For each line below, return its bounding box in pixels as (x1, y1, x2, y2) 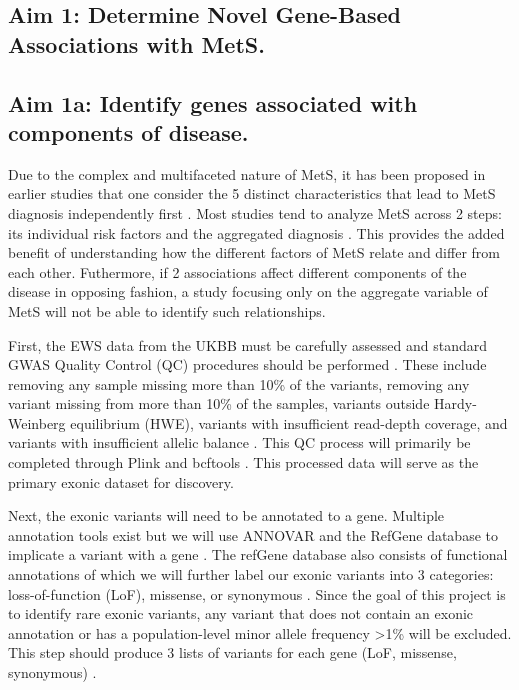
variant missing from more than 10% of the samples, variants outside (8, 393, 430, 414)
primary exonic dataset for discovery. (8, 471, 234, 492)
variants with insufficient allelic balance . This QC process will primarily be (8, 432, 471, 453)
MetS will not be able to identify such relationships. (8, 300, 326, 321)
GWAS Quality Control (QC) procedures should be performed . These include (8, 354, 487, 375)
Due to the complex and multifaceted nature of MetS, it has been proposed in (8, 163, 486, 184)
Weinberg (8, 412, 66, 433)
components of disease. (8, 116, 249, 147)
